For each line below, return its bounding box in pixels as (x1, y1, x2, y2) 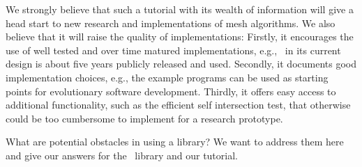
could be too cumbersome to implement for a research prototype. (6, 111, 283, 125)
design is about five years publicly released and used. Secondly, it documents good (6, 56, 357, 71)
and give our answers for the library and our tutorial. (6, 148, 238, 162)
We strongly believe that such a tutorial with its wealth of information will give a (6, 2, 354, 16)
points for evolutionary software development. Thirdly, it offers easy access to (6, 83, 336, 98)
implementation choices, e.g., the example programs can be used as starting (6, 70, 329, 84)
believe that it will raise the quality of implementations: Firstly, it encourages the (6, 29, 354, 44)
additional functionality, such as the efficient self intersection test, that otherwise (6, 97, 351, 112)
